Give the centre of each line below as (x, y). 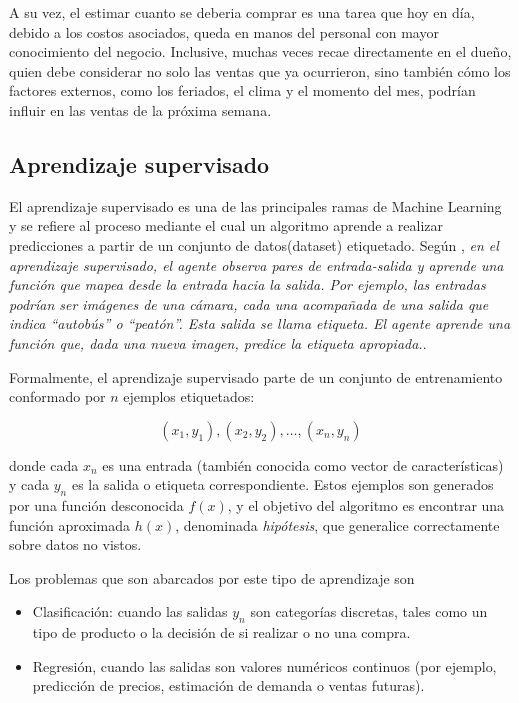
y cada (29, 484)
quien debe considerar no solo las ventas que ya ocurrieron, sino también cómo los (260, 70)
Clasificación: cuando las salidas (130, 611)
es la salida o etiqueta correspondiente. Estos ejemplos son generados (282, 484)
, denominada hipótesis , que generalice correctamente (337, 524)
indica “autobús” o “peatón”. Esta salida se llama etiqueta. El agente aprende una (260, 323)
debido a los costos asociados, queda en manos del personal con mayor (224, 31)
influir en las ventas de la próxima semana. (140, 109)
